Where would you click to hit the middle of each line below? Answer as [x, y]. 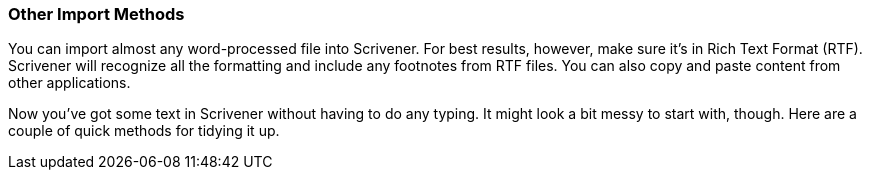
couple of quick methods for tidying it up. [144, 131]
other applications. [69, 83]
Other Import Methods [96, 14]
